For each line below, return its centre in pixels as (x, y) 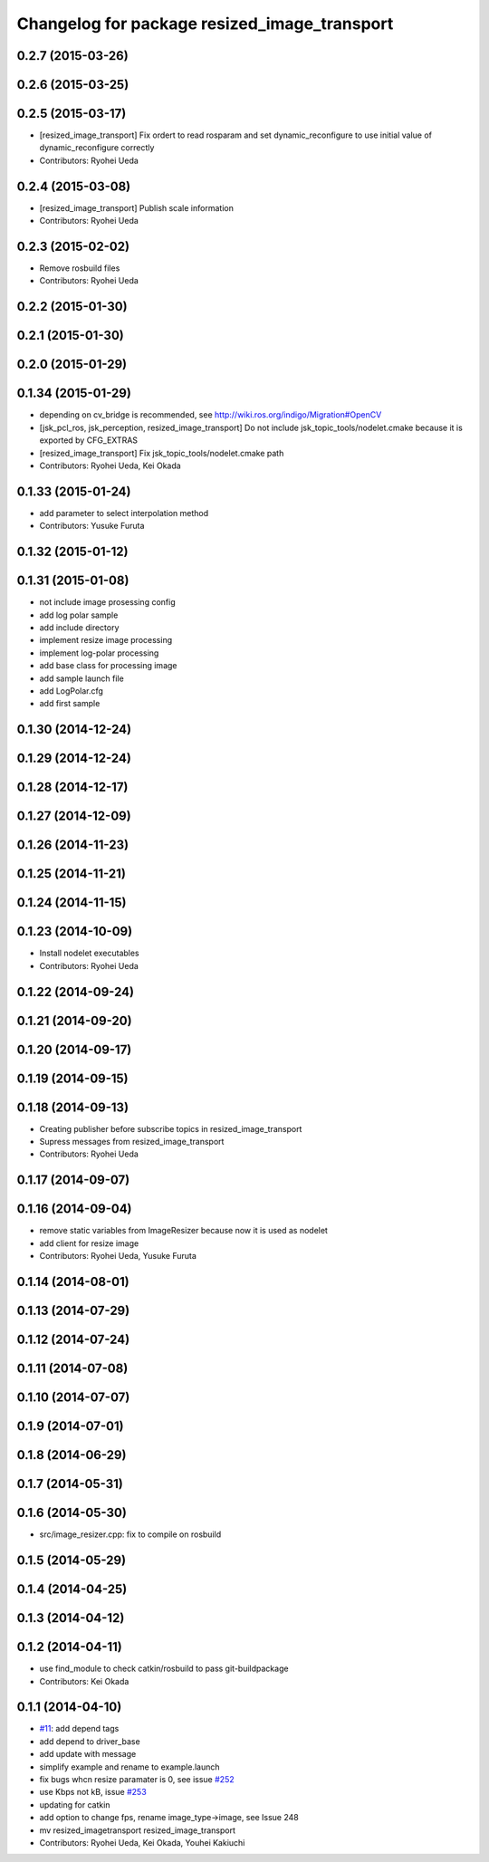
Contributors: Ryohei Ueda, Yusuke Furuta (118, 1256)
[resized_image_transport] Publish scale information (137, 207)
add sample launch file (81, 678)
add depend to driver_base (90, 1741)
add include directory (79, 627)
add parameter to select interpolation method (124, 513)
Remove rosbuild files (80, 268)
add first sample (70, 704)
